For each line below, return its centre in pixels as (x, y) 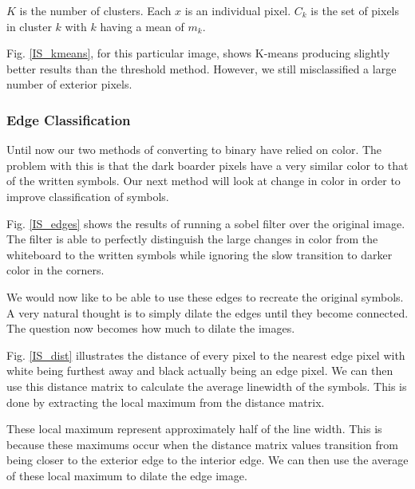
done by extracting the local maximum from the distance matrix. (166, 402)
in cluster (29, 26)
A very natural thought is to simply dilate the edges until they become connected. (207, 312)
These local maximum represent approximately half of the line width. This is (194, 429)
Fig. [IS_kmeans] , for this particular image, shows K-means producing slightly (198, 53)
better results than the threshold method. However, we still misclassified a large (202, 68)
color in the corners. (55, 270)
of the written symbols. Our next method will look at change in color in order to (204, 181)
